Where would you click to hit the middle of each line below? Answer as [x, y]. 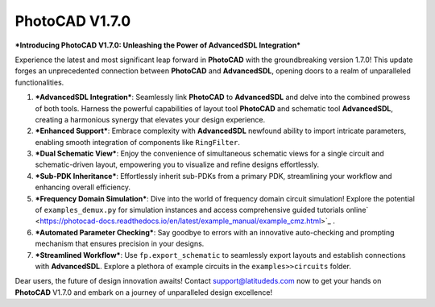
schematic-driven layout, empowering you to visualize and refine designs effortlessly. [177, 164]
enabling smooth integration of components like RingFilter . [138, 142]
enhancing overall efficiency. [83, 187]
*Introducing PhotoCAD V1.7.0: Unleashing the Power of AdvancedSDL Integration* [158, 45]
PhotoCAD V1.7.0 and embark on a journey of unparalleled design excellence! [144, 292]
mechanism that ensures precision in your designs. [120, 244]
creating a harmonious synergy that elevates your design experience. [150, 119]
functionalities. [39, 82]
